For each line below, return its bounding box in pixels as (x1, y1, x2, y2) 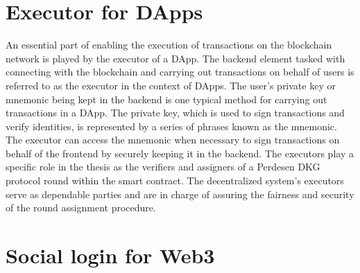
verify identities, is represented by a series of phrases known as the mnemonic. (6, 118, 337, 133)
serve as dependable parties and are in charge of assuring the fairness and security (6, 186, 354, 201)
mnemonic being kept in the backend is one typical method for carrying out (6, 91, 327, 106)
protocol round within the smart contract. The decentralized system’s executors (6, 173, 344, 188)
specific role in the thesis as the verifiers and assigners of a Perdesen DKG (6, 159, 320, 174)
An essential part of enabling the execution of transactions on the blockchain (6, 37, 332, 52)
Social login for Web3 (6, 241, 215, 270)
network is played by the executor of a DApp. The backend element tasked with (6, 51, 345, 65)
